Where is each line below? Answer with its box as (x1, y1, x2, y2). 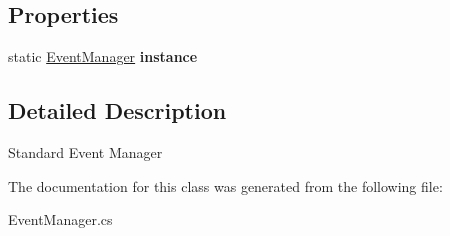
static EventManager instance (8, 46, 198, 67)
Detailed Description (8, 95, 227, 126)
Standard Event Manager (8, 142, 163, 162)
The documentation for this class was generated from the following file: (8, 175, 443, 196)
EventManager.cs (8, 209, 113, 230)
